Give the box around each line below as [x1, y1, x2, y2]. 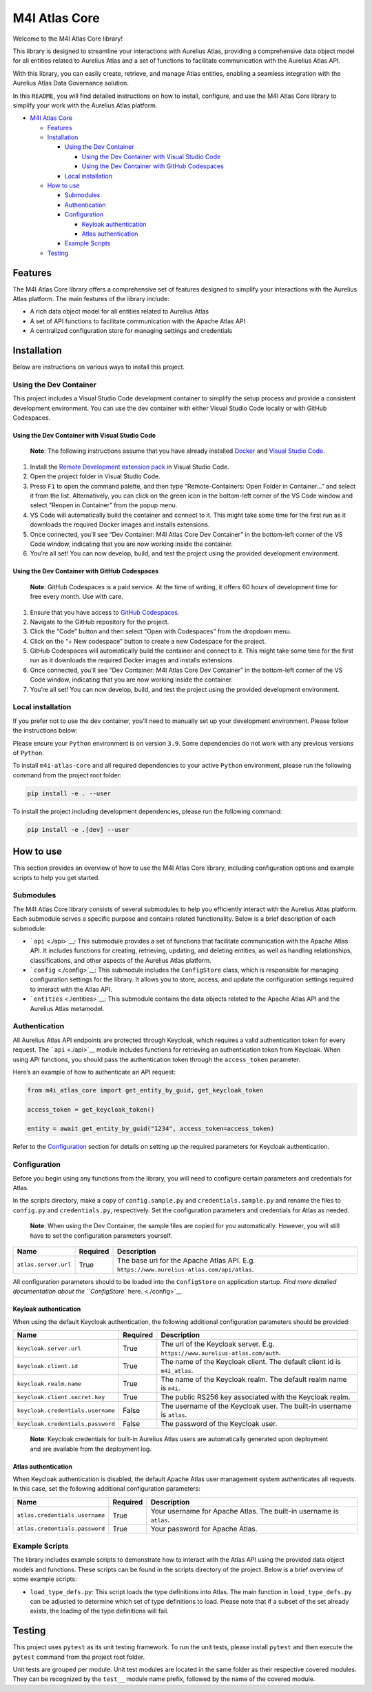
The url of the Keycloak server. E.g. [161, 1339, 275, 1349]
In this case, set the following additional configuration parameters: [12, 1485, 201, 1493]
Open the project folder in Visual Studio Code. [30, 472, 161, 480]
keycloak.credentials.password [17, 1420, 115, 1427]
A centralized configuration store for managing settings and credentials [30, 327, 233, 335]
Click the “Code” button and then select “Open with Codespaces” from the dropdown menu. [30, 627, 292, 635]
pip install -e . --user [27, 789, 112, 797]
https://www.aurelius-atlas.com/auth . [161, 1348, 282, 1358]
